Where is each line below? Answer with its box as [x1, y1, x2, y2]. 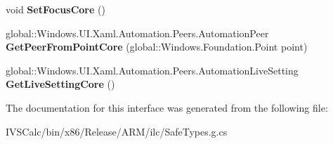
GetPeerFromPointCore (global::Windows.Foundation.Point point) [6, 39, 308, 54]
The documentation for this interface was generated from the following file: [6, 100, 328, 114]
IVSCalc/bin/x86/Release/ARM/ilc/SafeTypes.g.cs [6, 124, 228, 138]
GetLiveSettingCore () [6, 77, 115, 91]
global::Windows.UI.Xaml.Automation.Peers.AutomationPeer [6, 25, 269, 40]
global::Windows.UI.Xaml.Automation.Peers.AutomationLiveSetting [6, 63, 299, 77]
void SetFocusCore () [6, 2, 105, 16]
